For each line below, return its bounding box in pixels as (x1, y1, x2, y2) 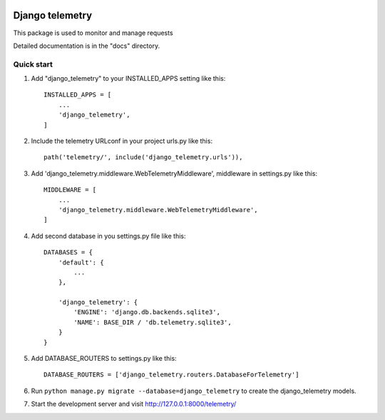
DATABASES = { (43, 249, 93, 256)
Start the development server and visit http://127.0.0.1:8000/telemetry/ (31, 400, 237, 409)
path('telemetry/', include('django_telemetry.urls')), (43, 154, 243, 161)
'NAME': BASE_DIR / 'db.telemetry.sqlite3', (73, 318, 232, 326)
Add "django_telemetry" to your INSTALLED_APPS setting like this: (31, 74, 226, 83)
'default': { (58, 258, 104, 266)
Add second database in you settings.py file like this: (31, 231, 186, 240)
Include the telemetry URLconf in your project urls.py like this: (31, 136, 213, 145)
